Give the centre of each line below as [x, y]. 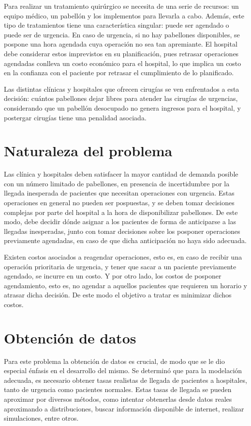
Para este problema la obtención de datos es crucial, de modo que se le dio [114, 361]
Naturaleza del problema [88, 151]
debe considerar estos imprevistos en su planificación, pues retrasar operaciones [121, 53]
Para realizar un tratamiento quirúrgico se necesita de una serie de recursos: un [121, 6]
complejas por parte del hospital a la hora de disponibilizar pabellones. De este [121, 212]
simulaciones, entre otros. [41, 418]
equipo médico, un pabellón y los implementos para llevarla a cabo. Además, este [124, 15]
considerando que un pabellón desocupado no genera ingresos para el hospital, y [122, 107]
